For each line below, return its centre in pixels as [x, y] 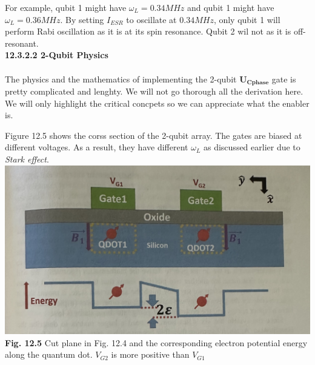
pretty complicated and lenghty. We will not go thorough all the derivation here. [154, 91]
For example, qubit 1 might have [66, 7]
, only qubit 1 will [247, 19]
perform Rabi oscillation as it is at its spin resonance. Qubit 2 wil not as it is [148, 31]
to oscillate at [151, 19]
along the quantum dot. [49, 354]
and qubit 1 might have [230, 7]
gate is [284, 79]
